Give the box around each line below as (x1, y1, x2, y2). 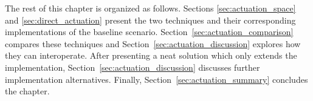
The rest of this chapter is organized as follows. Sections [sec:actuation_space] (5, 2, 296, 14)
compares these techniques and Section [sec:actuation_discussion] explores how (5, 37, 301, 50)
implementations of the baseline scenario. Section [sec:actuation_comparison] (5, 25, 294, 38)
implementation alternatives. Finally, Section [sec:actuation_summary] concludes (5, 73, 308, 85)
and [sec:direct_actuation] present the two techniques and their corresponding (5, 13, 296, 26)
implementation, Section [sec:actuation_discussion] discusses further (5, 60, 260, 73)
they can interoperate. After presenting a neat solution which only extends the (5, 49, 297, 62)
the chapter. (5, 85, 50, 97)
